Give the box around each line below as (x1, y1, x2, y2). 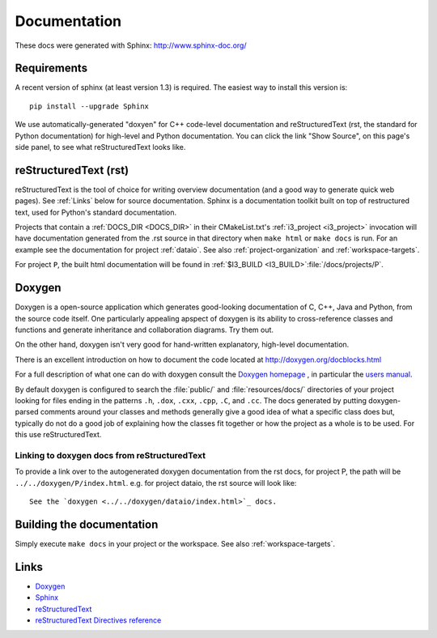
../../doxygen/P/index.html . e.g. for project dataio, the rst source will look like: (15, 478, 297, 487)
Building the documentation (15, 517, 159, 531)
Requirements (15, 62, 88, 75)
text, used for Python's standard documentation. (15, 207, 177, 217)
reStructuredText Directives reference (35, 615, 162, 625)
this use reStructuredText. (15, 430, 102, 440)
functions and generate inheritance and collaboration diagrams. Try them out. (15, 325, 274, 334)
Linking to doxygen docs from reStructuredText (15, 449, 206, 461)
